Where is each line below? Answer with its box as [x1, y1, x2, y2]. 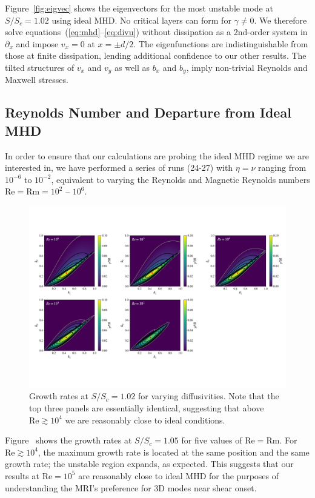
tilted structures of [5, 61, 75, 73]
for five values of [181, 434, 242, 447]
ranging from [258, 161, 307, 174]
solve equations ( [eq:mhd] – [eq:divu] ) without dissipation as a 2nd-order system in [5, 25, 308, 38]
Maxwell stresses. [5, 73, 68, 86]
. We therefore [254, 13, 307, 26]
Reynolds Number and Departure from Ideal [5, 103, 291, 122]
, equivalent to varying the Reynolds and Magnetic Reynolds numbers [51, 173, 310, 185]
